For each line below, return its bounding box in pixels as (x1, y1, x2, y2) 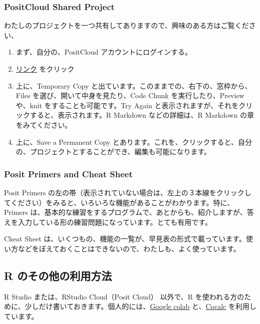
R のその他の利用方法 (4, 267, 112, 283)
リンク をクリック (16, 64, 75, 74)
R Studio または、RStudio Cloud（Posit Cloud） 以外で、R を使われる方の (4, 291, 244, 301)
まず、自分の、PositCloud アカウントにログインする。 (16, 47, 192, 57)
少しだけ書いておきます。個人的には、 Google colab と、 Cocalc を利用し (25, 301, 256, 311)
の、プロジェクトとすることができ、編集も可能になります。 (16, 146, 211, 157)
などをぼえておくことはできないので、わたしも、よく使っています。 (18, 243, 240, 253)
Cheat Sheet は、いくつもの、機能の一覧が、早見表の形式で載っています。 (4, 233, 246, 244)
